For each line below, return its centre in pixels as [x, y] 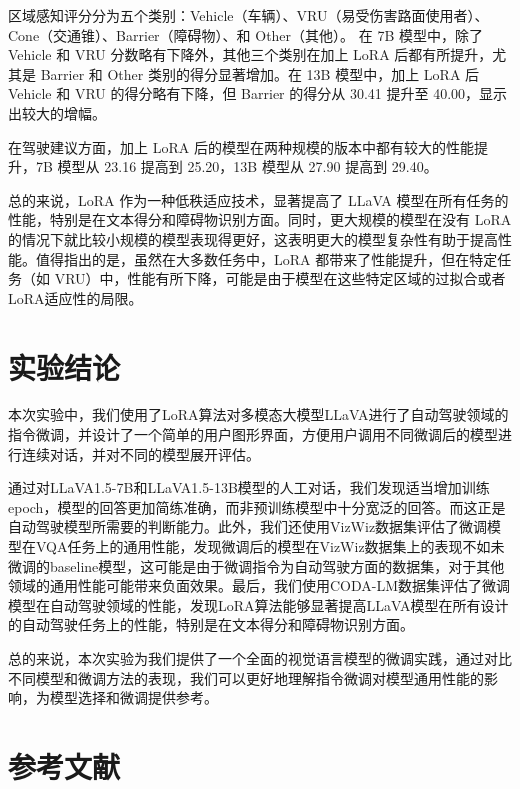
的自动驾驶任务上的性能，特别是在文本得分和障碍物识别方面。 [211, 624]
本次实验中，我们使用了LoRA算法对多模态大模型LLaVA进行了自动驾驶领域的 [258, 414]
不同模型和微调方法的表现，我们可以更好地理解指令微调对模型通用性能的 [246, 677]
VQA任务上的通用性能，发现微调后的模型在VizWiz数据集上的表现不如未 [270, 546]
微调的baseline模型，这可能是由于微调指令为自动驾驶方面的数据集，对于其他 [256, 565]
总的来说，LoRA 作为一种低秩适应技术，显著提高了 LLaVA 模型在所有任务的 [258, 199]
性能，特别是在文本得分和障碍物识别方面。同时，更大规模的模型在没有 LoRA [260, 219]
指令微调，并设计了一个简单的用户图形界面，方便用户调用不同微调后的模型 [253, 434]
